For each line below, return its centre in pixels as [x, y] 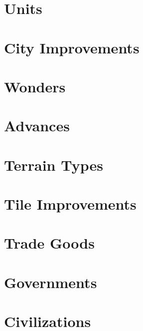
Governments [51, 282]
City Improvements [72, 47]
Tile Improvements [70, 204]
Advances [37, 126]
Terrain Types [54, 165]
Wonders [35, 86]
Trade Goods [49, 243]
